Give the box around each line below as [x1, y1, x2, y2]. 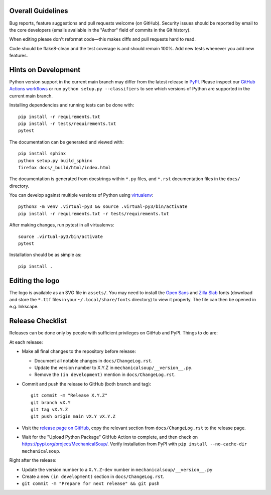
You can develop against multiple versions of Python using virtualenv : [9, 192, 154, 198]
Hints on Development [9, 65, 80, 74]
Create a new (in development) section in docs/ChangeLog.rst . [22, 473, 165, 479]
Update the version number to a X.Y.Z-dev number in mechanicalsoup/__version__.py [22, 466, 213, 472]
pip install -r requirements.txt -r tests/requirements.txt [18, 211, 169, 216]
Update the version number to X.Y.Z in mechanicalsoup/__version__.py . [34, 364, 193, 370]
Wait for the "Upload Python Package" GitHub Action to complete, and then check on [22, 434, 198, 440]
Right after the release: [9, 457, 57, 463]
